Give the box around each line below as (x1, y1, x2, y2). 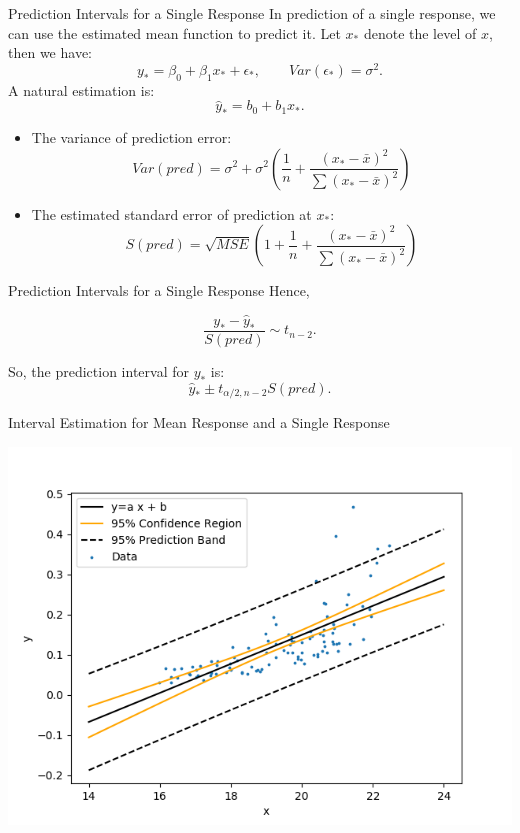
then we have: (8, 42, 92, 63)
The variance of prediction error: (31, 126, 232, 147)
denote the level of (363, 22, 477, 43)
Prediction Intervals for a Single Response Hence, (8, 280, 310, 301)
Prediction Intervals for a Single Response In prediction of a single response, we (8, 3, 496, 23)
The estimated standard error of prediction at (31, 203, 312, 224)
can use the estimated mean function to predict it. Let (8, 22, 341, 43)
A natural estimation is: (8, 79, 155, 100)
